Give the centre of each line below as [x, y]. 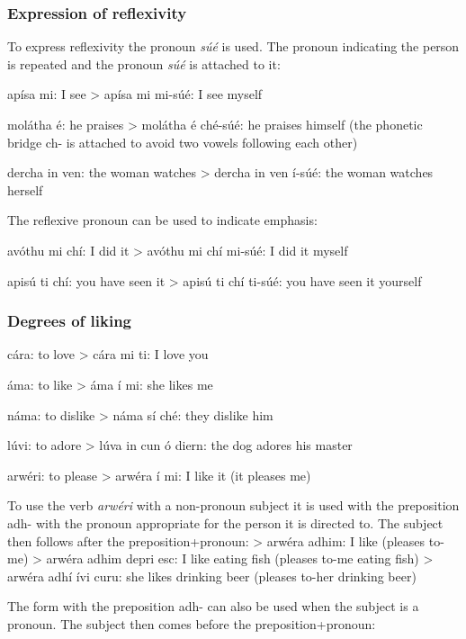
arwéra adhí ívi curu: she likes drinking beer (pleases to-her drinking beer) [212, 576]
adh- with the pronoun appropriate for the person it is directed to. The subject [225, 522]
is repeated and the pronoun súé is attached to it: [144, 63]
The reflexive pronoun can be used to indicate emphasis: [162, 220]
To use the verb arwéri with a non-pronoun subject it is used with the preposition [233, 505]
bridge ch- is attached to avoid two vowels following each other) [183, 142]
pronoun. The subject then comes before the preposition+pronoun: [192, 623]
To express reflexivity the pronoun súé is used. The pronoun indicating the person [233, 46]
